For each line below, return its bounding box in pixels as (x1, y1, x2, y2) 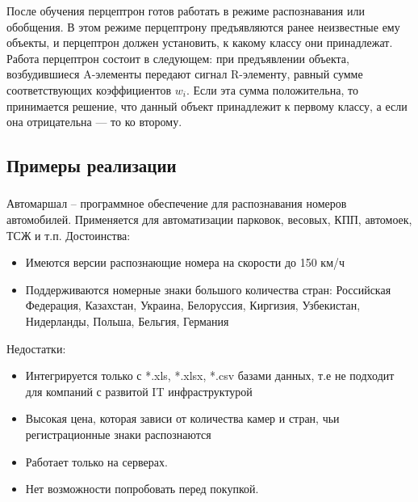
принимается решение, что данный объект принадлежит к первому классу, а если (6, 97, 408, 114)
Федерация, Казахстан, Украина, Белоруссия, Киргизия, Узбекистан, (25, 297, 361, 314)
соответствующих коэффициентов (6, 81, 172, 98)
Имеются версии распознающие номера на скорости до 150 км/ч (25, 254, 345, 271)
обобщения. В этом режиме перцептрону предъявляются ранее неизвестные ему (6, 18, 400, 35)
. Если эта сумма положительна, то (186, 81, 358, 98)
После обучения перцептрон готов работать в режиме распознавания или (6, 2, 365, 19)
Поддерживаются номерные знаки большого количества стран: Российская (25, 281, 391, 297)
